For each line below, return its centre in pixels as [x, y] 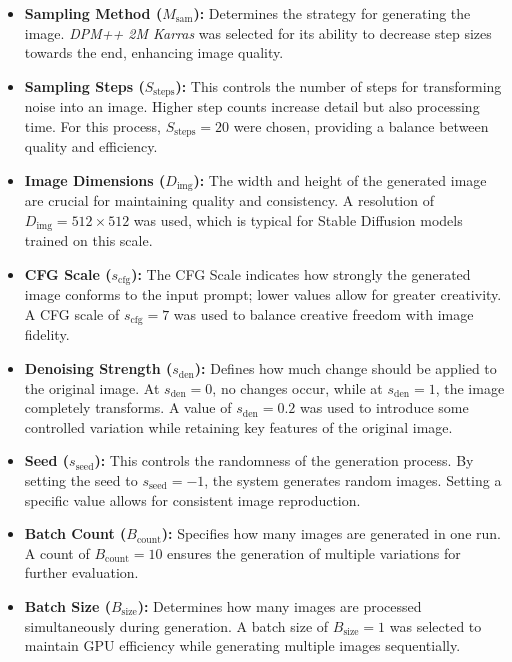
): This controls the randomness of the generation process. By [284, 460]
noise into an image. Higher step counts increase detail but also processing [252, 106]
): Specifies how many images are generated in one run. [331, 533]
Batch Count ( [75, 533]
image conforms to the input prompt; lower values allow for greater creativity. [263, 294]
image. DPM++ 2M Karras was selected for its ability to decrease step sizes [258, 32]
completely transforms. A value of [128, 407]
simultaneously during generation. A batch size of [176, 625]
